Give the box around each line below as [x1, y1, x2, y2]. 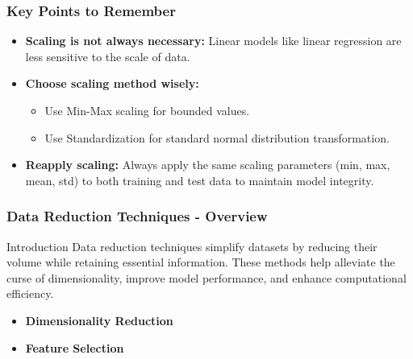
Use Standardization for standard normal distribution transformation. [44, 129, 390, 146]
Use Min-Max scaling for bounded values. [44, 102, 250, 118]
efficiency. [6, 285, 54, 302]
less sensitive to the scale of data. [25, 47, 190, 64]
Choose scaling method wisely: [25, 75, 199, 92]
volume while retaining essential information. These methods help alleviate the [6, 254, 395, 270]
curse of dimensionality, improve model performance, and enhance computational [6, 269, 407, 286]
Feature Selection [25, 339, 124, 356]
